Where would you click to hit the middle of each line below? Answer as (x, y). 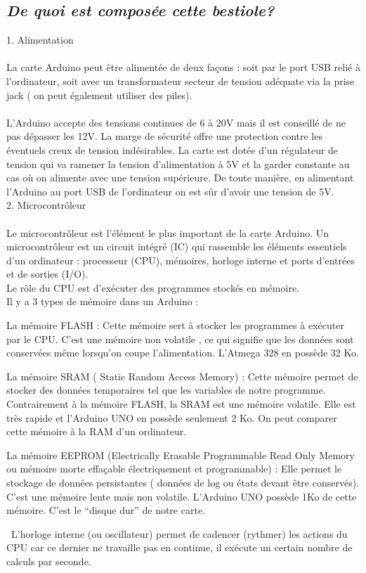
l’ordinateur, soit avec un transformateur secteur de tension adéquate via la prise (181, 81)
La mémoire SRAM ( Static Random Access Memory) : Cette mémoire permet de (182, 376)
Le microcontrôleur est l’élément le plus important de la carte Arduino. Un (168, 232)
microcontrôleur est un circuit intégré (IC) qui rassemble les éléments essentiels (177, 246)
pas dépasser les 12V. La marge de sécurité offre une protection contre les (164, 136)
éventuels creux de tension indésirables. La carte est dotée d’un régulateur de (172, 149)
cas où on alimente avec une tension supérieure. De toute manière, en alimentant (180, 178)
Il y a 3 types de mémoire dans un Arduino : (103, 301)
